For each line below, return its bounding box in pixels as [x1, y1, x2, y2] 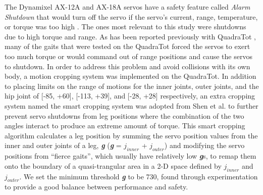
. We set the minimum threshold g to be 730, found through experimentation [19, 171, 258, 181]
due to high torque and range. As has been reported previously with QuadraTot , [5, 31, 256, 41]
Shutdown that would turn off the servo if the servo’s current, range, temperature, [5, 11, 258, 22]
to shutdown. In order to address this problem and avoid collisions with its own [5, 61, 250, 71]
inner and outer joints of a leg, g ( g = [5, 140, 122, 151]
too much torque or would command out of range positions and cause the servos [5, 51, 252, 61]
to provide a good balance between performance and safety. [5, 181, 188, 192]
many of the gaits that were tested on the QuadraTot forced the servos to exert [5, 41, 250, 52]
